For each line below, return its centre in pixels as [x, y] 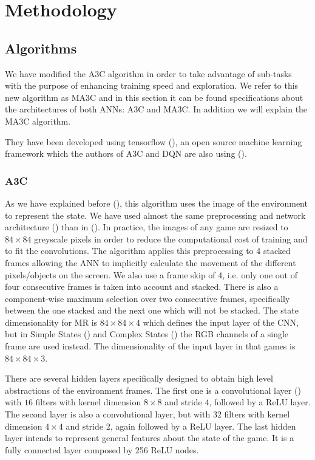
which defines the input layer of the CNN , [221, 322]
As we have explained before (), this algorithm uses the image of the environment [156, 203]
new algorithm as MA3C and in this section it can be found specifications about [154, 97]
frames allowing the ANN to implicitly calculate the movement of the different [151, 262]
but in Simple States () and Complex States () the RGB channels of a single [147, 334]
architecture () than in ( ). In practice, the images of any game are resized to [147, 227]
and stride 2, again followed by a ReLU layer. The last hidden [181, 426]
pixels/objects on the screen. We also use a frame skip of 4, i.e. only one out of [151, 274]
